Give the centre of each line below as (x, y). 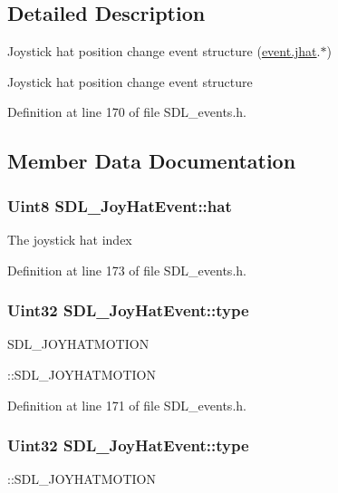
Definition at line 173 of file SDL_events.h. (127, 270)
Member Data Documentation (152, 161)
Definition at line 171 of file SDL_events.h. (127, 405)
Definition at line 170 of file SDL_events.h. (127, 112)
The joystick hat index (70, 239)
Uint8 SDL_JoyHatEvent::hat (120, 205)
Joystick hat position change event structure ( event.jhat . (164, 51)
